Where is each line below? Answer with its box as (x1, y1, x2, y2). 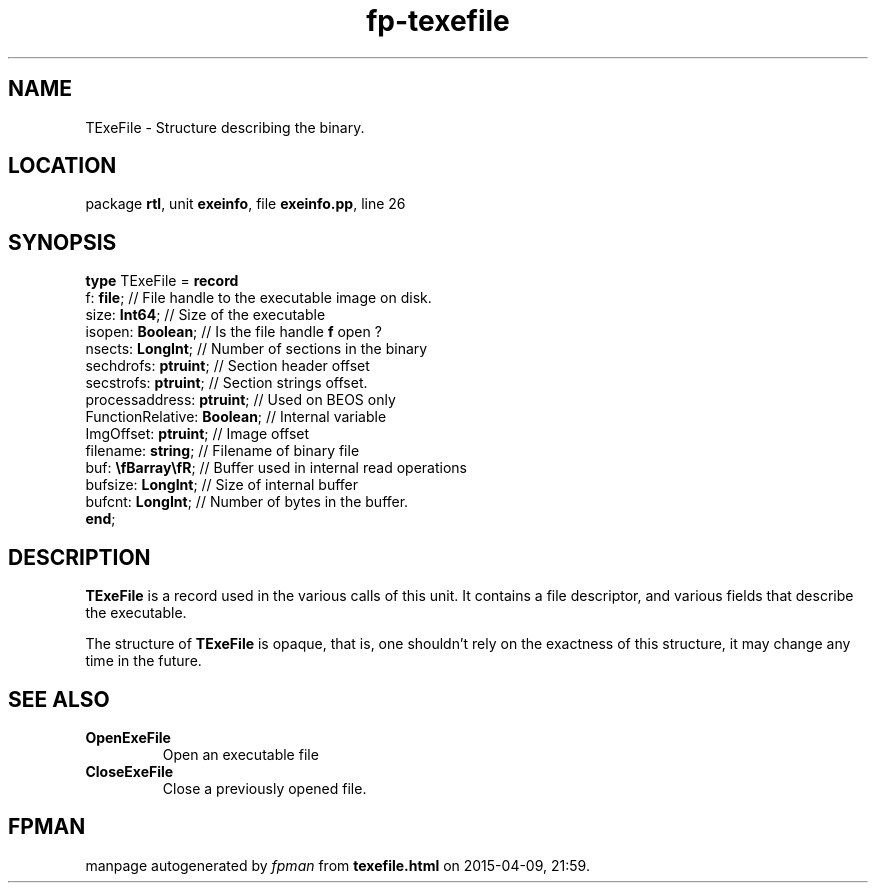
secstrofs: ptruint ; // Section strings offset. (85, 374, 368, 392)
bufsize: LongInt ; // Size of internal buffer (85, 476, 359, 494)
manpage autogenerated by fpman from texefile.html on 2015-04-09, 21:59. (85, 856, 590, 874)
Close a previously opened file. (162, 779, 367, 797)
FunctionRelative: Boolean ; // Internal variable (85, 408, 387, 426)
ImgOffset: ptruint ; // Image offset (85, 425, 310, 443)
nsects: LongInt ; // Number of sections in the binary (85, 340, 428, 358)
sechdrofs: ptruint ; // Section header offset (85, 357, 370, 375)
